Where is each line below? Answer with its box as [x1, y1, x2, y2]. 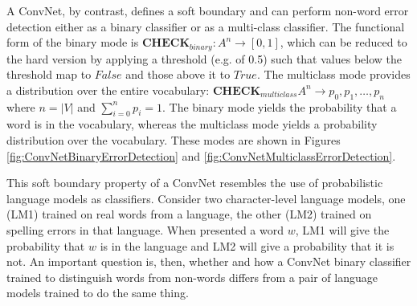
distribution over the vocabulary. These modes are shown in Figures [6, 132, 341, 149]
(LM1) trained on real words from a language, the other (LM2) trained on [6, 206, 372, 222]
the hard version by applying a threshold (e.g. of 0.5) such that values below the [6, 50, 402, 67]
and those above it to [125, 66, 231, 83]
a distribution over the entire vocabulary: [6, 81, 210, 98]
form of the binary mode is [6, 34, 139, 51]
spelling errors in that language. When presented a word [6, 221, 284, 238]
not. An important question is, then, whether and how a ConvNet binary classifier [6, 253, 411, 270]
